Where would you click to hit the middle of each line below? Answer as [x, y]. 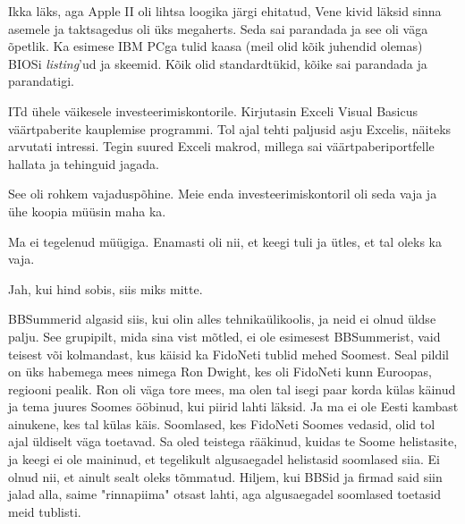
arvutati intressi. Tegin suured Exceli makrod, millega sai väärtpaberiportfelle [221, 146]
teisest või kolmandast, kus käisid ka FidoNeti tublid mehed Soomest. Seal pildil [229, 354]
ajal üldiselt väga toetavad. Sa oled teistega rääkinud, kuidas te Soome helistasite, [233, 441]
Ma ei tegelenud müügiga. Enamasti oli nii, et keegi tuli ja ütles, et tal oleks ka [225, 241]
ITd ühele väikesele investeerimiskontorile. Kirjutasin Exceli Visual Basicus [213, 110]
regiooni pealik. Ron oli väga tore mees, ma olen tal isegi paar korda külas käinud [232, 389]
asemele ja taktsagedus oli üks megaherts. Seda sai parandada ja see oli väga [218, 28]
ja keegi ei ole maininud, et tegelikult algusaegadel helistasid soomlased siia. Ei [224, 459]
